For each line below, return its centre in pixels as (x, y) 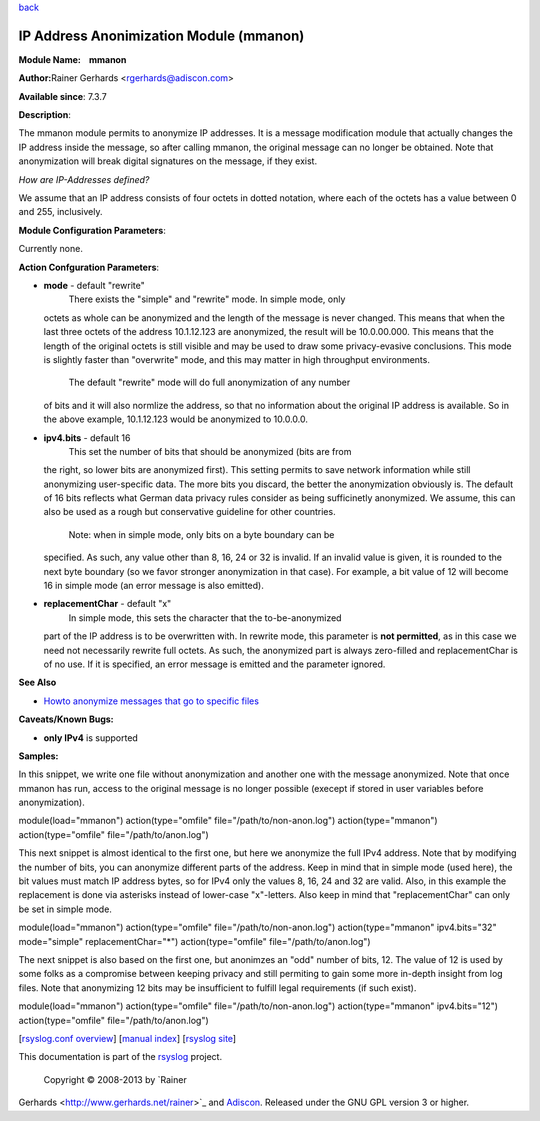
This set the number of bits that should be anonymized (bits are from (210, 451)
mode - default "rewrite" (94, 285)
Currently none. (51, 249)
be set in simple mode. (65, 909)
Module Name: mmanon (72, 59)
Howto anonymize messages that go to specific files (151, 701)
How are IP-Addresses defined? (84, 179)
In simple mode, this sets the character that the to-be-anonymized (205, 617)
